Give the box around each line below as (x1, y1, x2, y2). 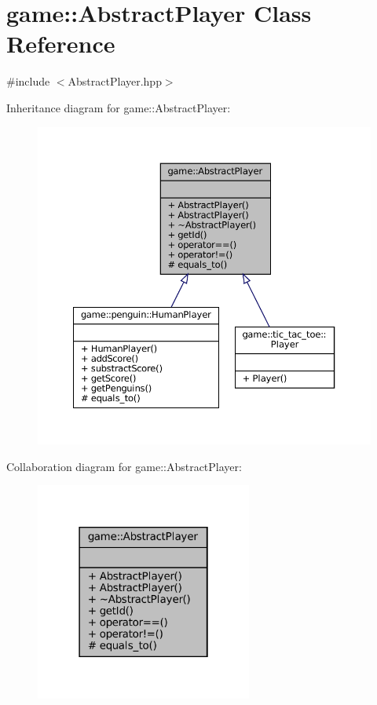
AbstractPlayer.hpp (68, 73, 162, 89)
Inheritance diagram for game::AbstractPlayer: (6, 99, 231, 115)
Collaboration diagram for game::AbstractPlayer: (6, 458, 242, 474)
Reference (6, 27, 115, 60)
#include (6, 73, 50, 89)
